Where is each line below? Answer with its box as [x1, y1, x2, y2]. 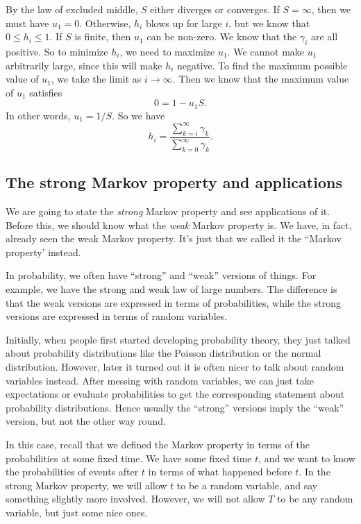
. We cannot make [227, 44, 305, 58]
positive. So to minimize [6, 44, 108, 58]
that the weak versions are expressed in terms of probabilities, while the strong [6, 295, 341, 310]
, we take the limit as [51, 71, 142, 86]
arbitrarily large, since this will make [6, 58, 162, 72]
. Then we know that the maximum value [172, 71, 349, 86]
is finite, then [74, 29, 131, 44]
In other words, [6, 108, 71, 122]
